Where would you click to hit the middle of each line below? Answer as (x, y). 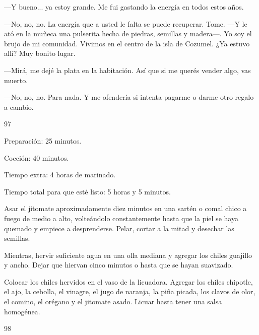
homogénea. (22, 311)
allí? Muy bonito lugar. (40, 53)
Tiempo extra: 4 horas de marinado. (60, 175)
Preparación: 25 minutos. (43, 140)
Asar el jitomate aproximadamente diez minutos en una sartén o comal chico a (125, 208)
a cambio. (19, 107)
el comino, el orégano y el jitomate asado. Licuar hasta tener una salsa (113, 301)
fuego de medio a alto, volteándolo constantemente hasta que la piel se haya (121, 218)
